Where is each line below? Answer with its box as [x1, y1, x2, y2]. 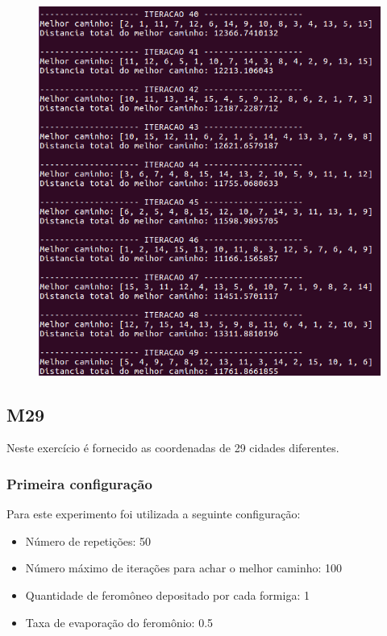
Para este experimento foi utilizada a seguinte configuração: [6, 505, 301, 522]
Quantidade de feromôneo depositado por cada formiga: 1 [25, 586, 310, 603]
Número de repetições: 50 [25, 532, 152, 549]
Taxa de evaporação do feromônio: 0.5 [25, 613, 214, 630]
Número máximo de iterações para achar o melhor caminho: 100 [25, 559, 343, 576]
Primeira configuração [6, 473, 152, 493]
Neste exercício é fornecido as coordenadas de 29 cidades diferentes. [6, 439, 339, 456]
